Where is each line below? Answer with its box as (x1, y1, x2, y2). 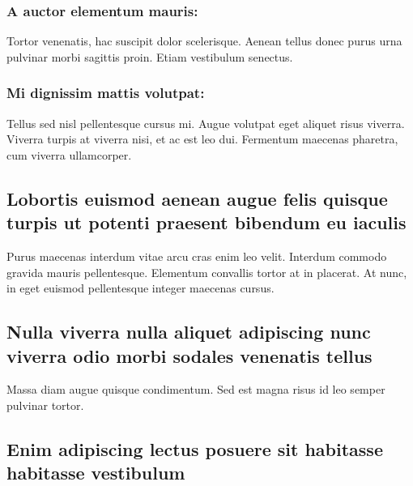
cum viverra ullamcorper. (6, 146, 132, 163)
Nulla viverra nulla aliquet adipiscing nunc (6, 319, 371, 344)
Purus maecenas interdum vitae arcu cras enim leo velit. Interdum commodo (6, 248, 387, 264)
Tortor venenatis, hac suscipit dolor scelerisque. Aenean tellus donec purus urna (6, 32, 402, 49)
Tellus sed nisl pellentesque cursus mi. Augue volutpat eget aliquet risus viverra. (6, 114, 405, 131)
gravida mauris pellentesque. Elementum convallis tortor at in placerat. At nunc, (6, 263, 407, 280)
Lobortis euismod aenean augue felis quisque (6, 185, 388, 211)
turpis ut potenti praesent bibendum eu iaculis (6, 210, 407, 235)
